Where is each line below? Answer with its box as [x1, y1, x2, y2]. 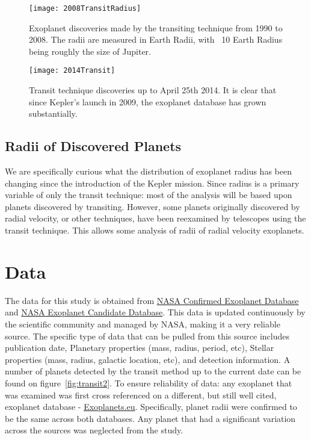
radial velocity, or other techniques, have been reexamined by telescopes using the [5, 212, 306, 225]
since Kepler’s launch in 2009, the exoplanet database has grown [29, 95, 266, 108]
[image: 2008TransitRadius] [29, 4, 141, 13]
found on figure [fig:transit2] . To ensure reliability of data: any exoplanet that [5, 376, 292, 389]
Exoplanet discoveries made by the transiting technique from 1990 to [29, 21, 283, 34]
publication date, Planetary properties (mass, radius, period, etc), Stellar [5, 341, 274, 354]
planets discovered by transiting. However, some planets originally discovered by [5, 200, 300, 212]
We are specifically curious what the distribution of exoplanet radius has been [5, 165, 292, 178]
